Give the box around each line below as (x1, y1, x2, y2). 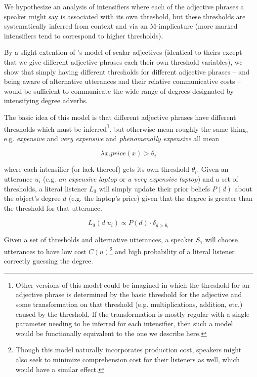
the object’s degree (4, 193, 61, 203)
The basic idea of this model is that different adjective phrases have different (4, 112, 236, 122)
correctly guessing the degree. (4, 256, 93, 266)
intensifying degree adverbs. (4, 95, 88, 106)
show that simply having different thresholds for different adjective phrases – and (4, 66, 250, 76)
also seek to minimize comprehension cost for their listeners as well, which (15, 354, 240, 365)
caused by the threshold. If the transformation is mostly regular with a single (15, 308, 250, 319)
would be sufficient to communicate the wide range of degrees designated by (4, 85, 234, 96)
